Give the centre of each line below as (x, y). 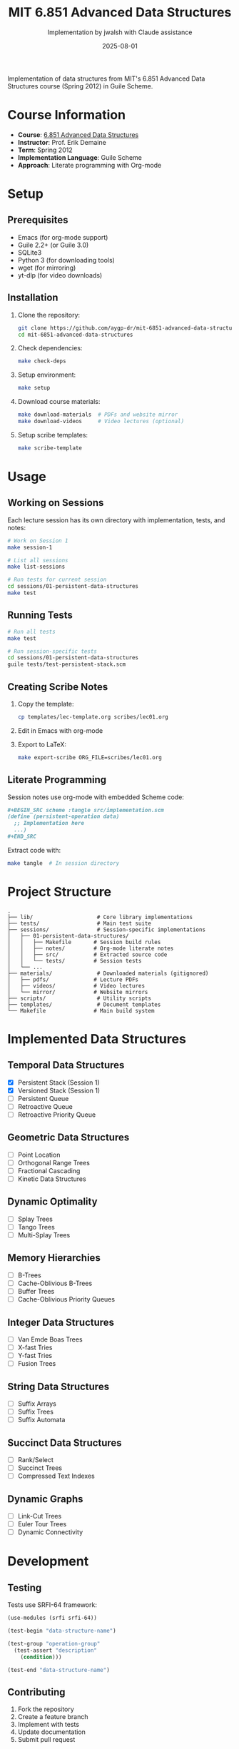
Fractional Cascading (49, 1170)
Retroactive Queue (45, 1106)
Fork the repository (46, 1709)
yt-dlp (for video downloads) (60, 275)
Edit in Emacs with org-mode (60, 730)
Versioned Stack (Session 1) (59, 1090)
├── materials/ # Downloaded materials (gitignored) (108, 973)
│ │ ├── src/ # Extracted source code (87, 954)
